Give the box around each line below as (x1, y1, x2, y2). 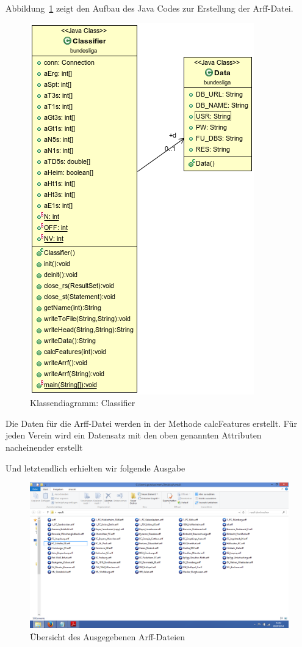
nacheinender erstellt (5, 440, 83, 453)
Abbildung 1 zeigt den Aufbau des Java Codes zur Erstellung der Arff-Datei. (5, 2, 293, 14)
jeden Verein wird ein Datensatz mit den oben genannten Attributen (5, 429, 262, 442)
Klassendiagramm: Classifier (30, 396, 135, 409)
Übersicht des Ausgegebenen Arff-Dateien (30, 630, 185, 643)
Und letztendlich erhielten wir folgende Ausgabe (5, 461, 185, 474)
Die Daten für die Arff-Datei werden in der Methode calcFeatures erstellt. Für (5, 416, 297, 429)
